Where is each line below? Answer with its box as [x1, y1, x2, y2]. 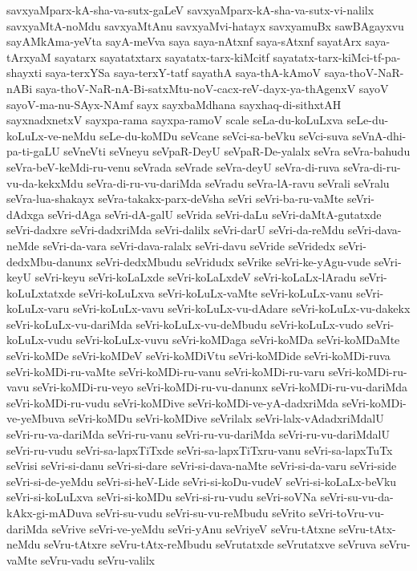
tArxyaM [6, 48, 51, 65]
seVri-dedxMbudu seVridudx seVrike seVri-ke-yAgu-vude [96, 253, 371, 269]
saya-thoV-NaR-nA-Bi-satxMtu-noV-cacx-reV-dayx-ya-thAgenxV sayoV [35, 79, 389, 96]
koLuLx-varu [6, 300, 70, 317]
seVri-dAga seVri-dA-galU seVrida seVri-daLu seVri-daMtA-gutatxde [47, 205, 382, 222]
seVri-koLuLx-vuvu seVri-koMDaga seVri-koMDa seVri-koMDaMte [75, 331, 400, 348]
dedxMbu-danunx [6, 253, 93, 269]
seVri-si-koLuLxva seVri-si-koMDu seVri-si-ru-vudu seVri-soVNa [6, 488, 317, 505]
